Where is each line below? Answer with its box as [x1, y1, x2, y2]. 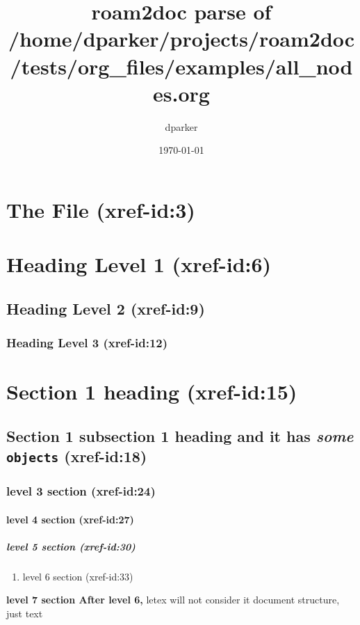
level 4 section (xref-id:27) [6, 512, 134, 526]
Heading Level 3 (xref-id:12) [6, 334, 168, 351]
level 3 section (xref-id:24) [6, 482, 156, 500]
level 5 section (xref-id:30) [6, 539, 136, 553]
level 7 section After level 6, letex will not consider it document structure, [6, 592, 340, 607]
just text [6, 606, 43, 620]
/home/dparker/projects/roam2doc [8, 24, 355, 53]
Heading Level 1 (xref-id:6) [6, 250, 272, 278]
